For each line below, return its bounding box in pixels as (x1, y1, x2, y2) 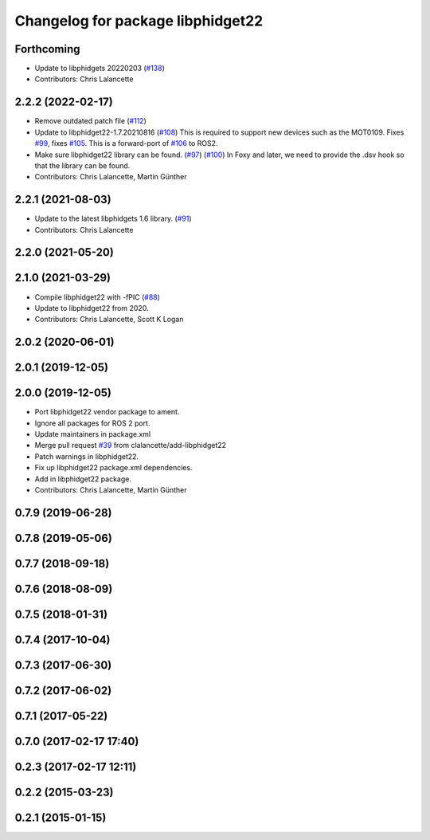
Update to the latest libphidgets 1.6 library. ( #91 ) (34, 214, 192, 223)
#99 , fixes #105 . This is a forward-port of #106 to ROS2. (34, 139, 218, 148)
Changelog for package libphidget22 (14, 12, 264, 29)
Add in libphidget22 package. (34, 474, 131, 484)
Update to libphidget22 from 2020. (34, 303, 149, 312)
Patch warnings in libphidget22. (34, 451, 139, 461)
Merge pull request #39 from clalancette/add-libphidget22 (34, 441, 227, 450)
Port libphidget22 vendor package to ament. (34, 407, 180, 417)
